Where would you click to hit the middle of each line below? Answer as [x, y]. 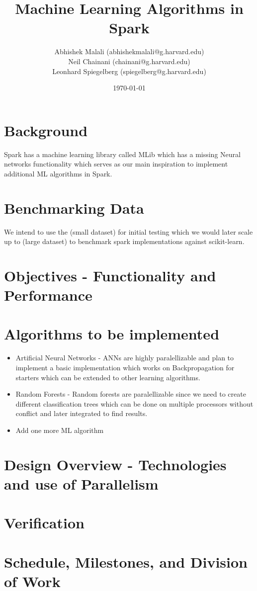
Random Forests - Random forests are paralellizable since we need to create [131, 394]
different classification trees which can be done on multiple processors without [134, 403]
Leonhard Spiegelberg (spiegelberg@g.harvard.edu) [129, 71]
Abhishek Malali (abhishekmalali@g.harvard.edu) [129, 51]
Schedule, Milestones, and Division [126, 561]
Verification [44, 523]
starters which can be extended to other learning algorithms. [108, 377]
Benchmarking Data [74, 208]
